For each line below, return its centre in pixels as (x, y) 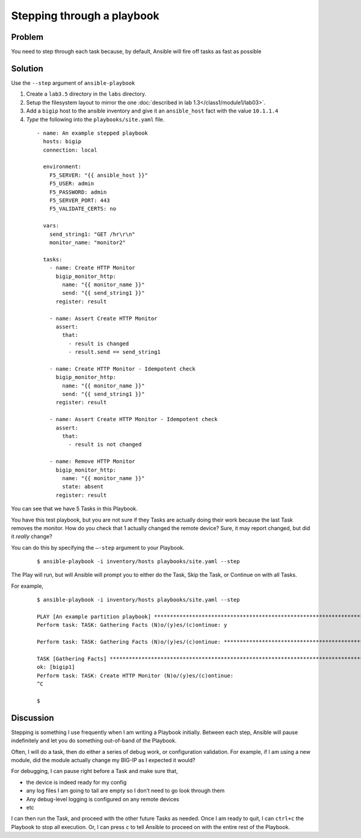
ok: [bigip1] (56, 667)
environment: (62, 167)
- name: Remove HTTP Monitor (92, 461)
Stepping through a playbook (85, 16)
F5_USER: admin (72, 184)
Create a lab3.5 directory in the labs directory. (86, 94)
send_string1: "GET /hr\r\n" (92, 234)
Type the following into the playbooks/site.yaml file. (95, 119)
